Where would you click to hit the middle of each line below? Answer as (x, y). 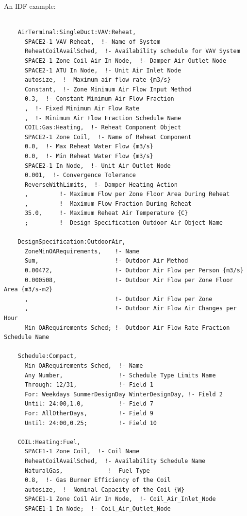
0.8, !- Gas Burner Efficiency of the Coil (98, 480)
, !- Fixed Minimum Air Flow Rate (82, 108)
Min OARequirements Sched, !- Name (84, 365)
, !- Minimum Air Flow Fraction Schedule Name (103, 118)
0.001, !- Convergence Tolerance (80, 175)
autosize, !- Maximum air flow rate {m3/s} (98, 80)
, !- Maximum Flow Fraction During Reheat (108, 204)
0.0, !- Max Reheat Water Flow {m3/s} (89, 147)
